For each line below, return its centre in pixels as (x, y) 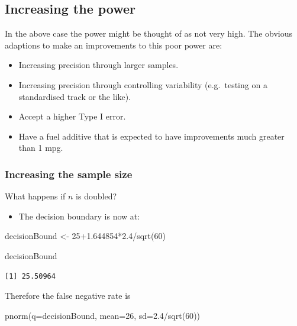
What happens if (35, 196)
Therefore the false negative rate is (68, 296)
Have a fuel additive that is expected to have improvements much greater (151, 136)
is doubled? (96, 196)
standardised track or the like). (75, 96)
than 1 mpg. (41, 148)
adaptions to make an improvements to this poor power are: (114, 45)
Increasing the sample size (69, 174)
